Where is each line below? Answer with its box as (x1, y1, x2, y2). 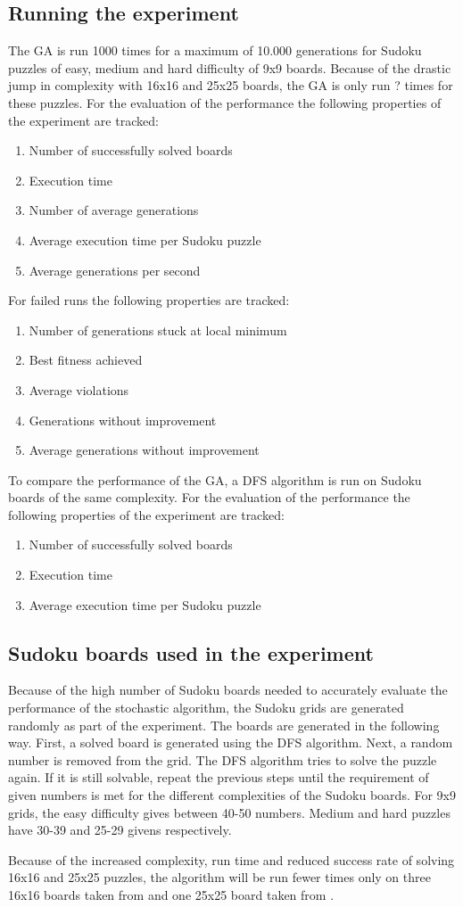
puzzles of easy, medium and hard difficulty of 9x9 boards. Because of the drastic (8, 58, 451, 77)
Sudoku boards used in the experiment (8, 639, 374, 666)
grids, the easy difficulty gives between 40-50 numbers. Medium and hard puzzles (8, 803, 451, 821)
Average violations (29, 380, 129, 399)
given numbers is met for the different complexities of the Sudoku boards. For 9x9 (8, 786, 456, 804)
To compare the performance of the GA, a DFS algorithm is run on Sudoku (8, 470, 422, 489)
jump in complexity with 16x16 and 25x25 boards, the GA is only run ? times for (8, 76, 453, 95)
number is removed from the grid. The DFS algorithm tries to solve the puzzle (8, 750, 437, 769)
